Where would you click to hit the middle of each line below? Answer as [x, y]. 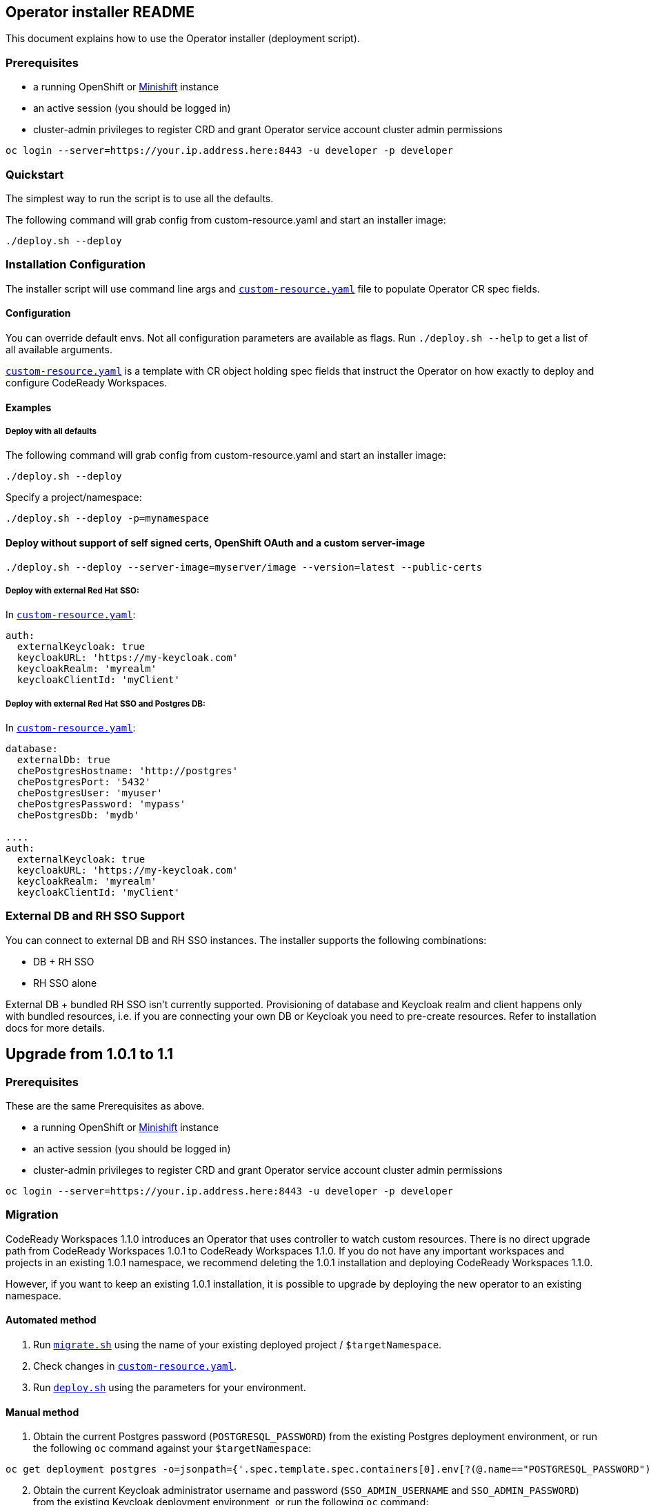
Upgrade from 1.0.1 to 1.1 [90, 1054]
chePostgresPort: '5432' [84, 782]
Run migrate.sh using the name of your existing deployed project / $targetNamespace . [238, 1345]
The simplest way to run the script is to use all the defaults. [140, 198]
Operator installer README [100, 12]
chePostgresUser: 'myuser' [90, 793]
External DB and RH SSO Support [95, 916]
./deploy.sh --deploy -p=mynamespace [108, 519]
